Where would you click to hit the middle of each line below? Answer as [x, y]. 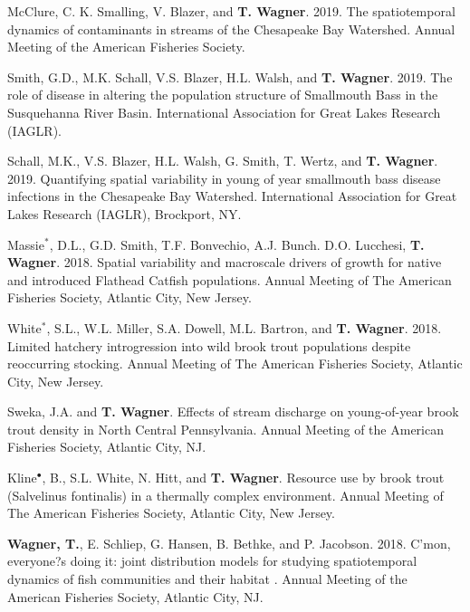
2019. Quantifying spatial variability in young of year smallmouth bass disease [224, 178]
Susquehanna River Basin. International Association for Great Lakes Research [224, 112]
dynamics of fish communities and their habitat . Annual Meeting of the [207, 579]
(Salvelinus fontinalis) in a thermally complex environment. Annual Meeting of [225, 495]
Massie [26, 244]
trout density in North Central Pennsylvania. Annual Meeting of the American [225, 429]
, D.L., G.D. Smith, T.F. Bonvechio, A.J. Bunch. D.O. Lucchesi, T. [237, 244]
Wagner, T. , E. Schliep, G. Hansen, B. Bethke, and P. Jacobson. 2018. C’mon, [229, 543]
